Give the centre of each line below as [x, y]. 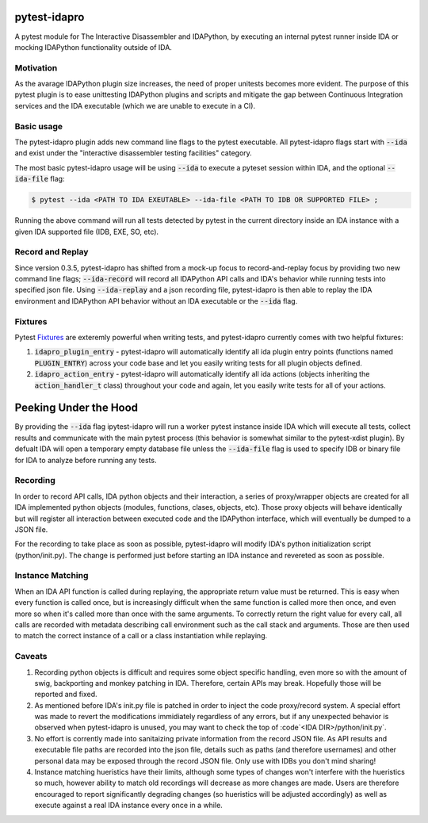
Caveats [31, 656]
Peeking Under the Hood [76, 408]
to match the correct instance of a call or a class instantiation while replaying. [141, 636]
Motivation [36, 67]
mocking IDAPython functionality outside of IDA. [93, 47]
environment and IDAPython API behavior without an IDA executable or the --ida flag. [156, 300]
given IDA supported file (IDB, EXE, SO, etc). [86, 232]
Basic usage [39, 126]
